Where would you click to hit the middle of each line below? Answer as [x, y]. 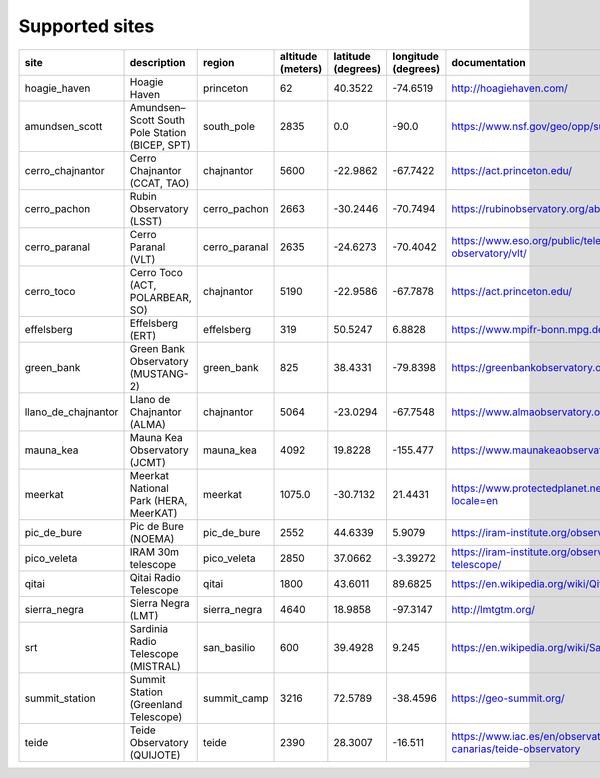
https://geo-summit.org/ [508, 698]
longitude [416, 56]
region [219, 62]
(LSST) [146, 221]
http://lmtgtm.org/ [493, 609]
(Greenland [156, 704]
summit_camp [236, 698]
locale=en [475, 500]
